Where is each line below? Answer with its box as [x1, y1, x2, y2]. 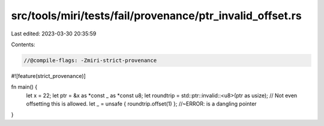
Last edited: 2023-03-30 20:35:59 [11, 30, 97, 37]
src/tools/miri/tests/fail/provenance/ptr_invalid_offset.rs [11, 9, 302, 22]
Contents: [11, 41, 35, 48]
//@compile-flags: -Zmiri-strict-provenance [23, 57, 157, 64]
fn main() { [11, 83, 38, 91]
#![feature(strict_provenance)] [11, 72, 86, 79]
